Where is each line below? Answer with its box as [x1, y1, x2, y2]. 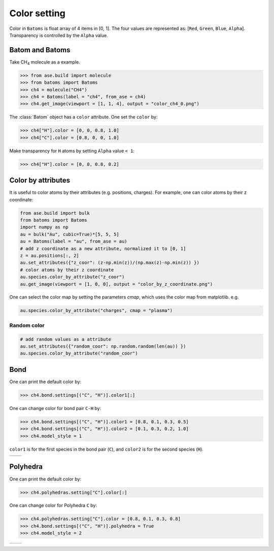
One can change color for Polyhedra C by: [9, 502, 97, 508]
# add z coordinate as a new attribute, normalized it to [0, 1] [20, 246, 186, 251]
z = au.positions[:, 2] [20, 253, 80, 258]
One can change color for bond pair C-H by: [9, 405, 101, 411]
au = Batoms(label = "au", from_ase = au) [20, 238, 127, 245]
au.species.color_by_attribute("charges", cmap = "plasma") [20, 307, 173, 314]
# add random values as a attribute [20, 336, 112, 342]
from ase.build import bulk [20, 210, 90, 216]
